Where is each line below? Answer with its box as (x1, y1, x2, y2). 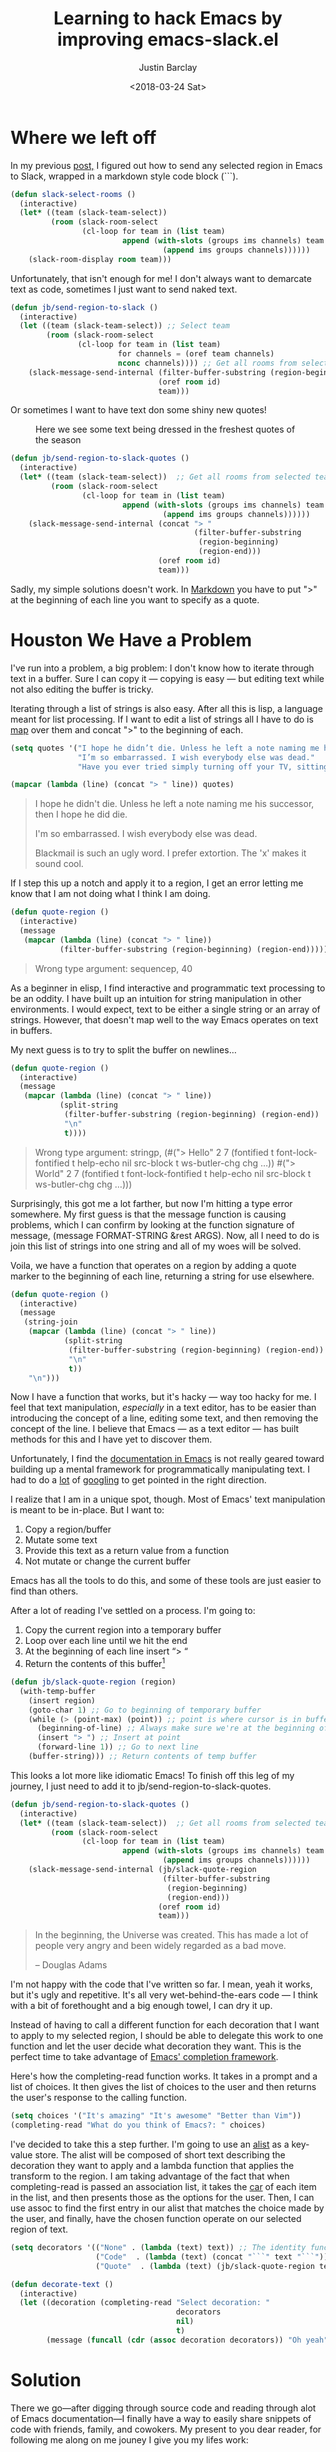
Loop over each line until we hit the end (24, 1635, 188, 1647)
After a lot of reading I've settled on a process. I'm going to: (10, 1605, 256, 1617)
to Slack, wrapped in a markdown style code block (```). (10, 170, 239, 182)
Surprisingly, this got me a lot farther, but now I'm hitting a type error (10, 1197, 293, 1209)
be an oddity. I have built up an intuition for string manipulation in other (10, 992, 302, 1004)
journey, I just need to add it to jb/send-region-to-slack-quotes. (10, 1780, 272, 1792)
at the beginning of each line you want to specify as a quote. (10, 593, 260, 606)
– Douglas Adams (34, 1959, 108, 1971)
